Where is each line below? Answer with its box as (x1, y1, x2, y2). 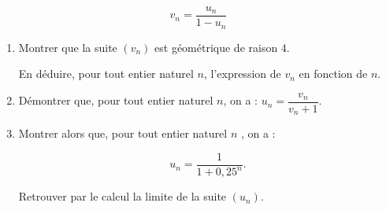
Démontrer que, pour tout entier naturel (18, 92, 213, 109)
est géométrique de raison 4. (154, 39, 290, 55)
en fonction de (299, 65, 368, 82)
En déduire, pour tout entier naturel (18, 65, 194, 82)
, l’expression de (203, 65, 281, 82)
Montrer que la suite (18, 39, 117, 55)
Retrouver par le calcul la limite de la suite (18, 188, 227, 204)
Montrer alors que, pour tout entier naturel (18, 125, 228, 142)
